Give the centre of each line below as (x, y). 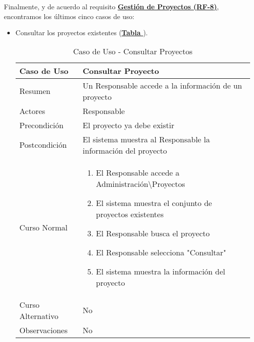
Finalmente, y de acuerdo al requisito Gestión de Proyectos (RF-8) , (111, 6)
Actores (32, 111)
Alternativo (39, 316)
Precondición (41, 125)
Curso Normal (43, 228)
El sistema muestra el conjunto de (154, 203)
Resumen (35, 91)
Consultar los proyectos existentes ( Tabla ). (82, 33)
